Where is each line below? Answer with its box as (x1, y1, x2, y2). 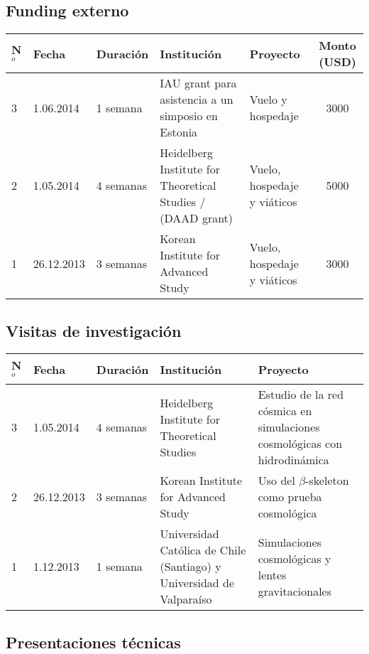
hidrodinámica (258, 451, 329, 468)
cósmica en (258, 402, 312, 419)
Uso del (258, 472, 295, 489)
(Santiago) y (160, 558, 221, 575)
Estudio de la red (258, 386, 344, 403)
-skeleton (305, 472, 349, 489)
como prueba (258, 488, 322, 505)
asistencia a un (160, 91, 233, 108)
